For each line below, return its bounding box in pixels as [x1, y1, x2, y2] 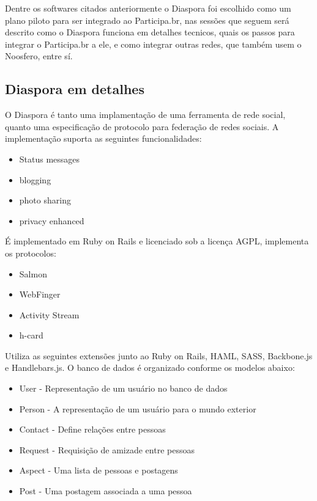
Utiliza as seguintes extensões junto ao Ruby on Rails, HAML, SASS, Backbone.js [5, 349, 313, 362]
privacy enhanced [19, 214, 84, 227]
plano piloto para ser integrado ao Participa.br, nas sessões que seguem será [5, 13, 289, 26]
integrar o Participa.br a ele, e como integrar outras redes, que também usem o [5, 37, 302, 50]
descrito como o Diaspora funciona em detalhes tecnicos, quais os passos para [5, 26, 295, 38]
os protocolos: [5, 246, 56, 259]
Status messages [19, 152, 80, 165]
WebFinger [19, 288, 61, 301]
